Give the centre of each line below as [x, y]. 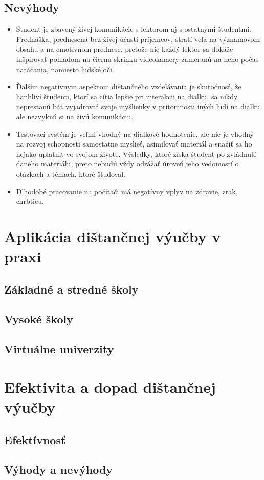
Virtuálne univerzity [59, 349]
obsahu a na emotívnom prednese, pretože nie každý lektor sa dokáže [125, 49]
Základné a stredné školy [71, 289]
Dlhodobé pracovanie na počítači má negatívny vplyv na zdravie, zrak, [127, 191]
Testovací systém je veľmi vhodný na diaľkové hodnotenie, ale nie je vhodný [135, 133]
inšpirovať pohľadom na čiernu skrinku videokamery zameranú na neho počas [137, 59]
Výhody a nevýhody [59, 469]
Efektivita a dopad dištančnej [110, 387]
